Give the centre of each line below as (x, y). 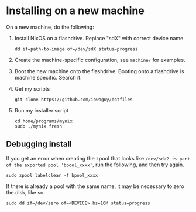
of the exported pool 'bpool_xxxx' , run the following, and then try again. (95, 165)
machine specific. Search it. (48, 77)
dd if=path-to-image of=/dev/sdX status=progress (76, 49)
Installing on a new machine (75, 11)
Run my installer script (42, 110)
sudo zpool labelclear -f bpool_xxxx (52, 175)
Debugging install (39, 144)
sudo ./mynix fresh (38, 126)
